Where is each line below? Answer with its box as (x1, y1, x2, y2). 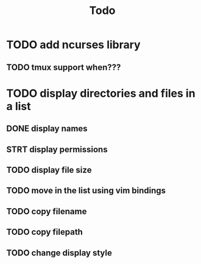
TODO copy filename (6, 206, 87, 217)
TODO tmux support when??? (6, 62, 121, 72)
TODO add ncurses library (6, 38, 141, 52)
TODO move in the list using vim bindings (6, 186, 166, 196)
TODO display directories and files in (6, 86, 196, 100)
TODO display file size (6, 165, 92, 175)
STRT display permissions (6, 144, 108, 155)
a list (6, 99, 31, 113)
